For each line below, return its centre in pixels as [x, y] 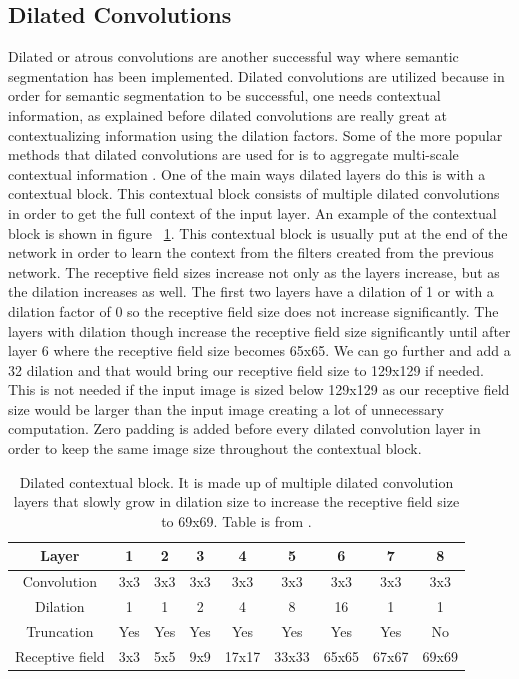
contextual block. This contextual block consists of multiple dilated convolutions [254, 193]
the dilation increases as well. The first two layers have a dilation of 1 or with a [251, 291]
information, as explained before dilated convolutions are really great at [228, 114]
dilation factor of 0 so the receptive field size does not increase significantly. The [253, 310]
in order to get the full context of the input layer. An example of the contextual [252, 212]
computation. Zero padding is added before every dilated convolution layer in [244, 428]
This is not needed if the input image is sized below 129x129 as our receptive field [259, 389]
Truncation [60, 630]
